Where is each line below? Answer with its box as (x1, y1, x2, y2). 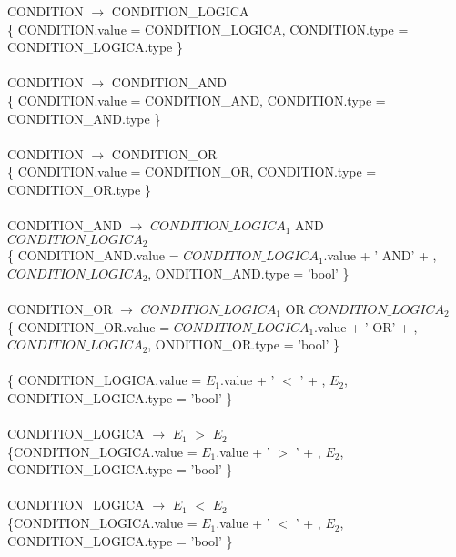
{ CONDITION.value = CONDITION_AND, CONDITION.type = (7, 90, 386, 109)
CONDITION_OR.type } (7, 179, 151, 198)
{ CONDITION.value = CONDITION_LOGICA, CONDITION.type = (7, 19, 409, 38)
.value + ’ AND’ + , (323, 246, 437, 265)
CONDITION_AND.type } (7, 108, 161, 127)
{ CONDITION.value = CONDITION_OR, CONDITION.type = (7, 162, 377, 181)
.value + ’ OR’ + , (314, 317, 418, 336)
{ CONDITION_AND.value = (7, 246, 179, 265)
